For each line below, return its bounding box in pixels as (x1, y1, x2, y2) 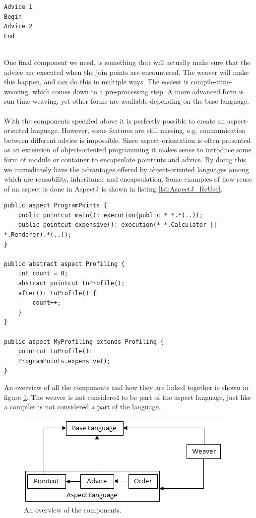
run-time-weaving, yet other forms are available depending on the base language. (4, 96, 249, 106)
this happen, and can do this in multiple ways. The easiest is (4, 76, 189, 87)
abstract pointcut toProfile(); (18, 280, 125, 287)
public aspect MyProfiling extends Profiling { (4, 338, 164, 345)
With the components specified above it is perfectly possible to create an (4, 115, 225, 126)
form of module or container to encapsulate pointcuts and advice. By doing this (4, 154, 246, 164)
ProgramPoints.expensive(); (18, 357, 111, 365)
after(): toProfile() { (18, 289, 97, 297)
